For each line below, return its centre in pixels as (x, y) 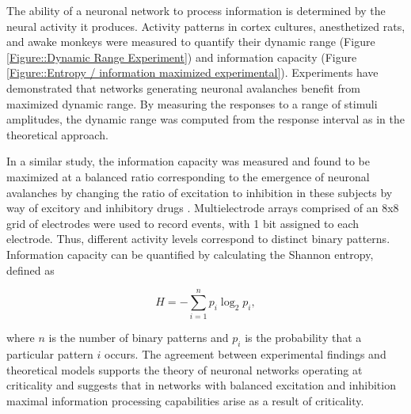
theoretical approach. (57, 134)
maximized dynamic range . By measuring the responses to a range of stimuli (192, 103)
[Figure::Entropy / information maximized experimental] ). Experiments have (192, 72)
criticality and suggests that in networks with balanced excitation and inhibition (201, 385)
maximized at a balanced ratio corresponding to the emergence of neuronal (188, 176)
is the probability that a (303, 338)
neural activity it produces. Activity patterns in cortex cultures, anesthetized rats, (206, 26)
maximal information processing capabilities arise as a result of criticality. (185, 400)
